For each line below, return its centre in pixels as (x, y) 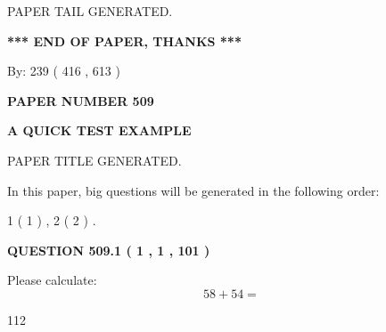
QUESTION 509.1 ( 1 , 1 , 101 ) (109, 250)
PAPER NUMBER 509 (81, 100)
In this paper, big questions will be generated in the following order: (193, 190)
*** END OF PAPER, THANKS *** (124, 40)
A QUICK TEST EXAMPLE (99, 130)
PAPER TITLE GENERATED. (94, 160)
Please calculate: (52, 280)
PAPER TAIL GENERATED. (90, 11)
